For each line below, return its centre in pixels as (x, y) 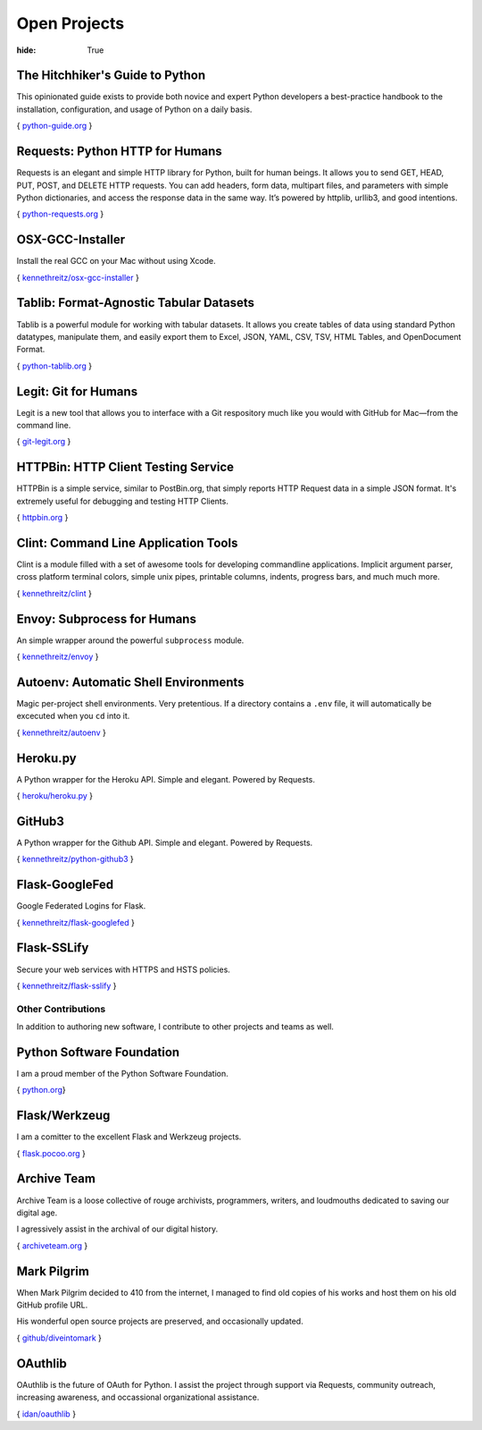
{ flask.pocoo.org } (51, 1153)
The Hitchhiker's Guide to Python (111, 76)
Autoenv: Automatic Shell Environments (130, 682)
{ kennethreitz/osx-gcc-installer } (78, 277)
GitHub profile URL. (52, 1305)
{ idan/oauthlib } (46, 1414)
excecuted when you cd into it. (73, 716)
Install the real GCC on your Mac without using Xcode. (116, 261)
